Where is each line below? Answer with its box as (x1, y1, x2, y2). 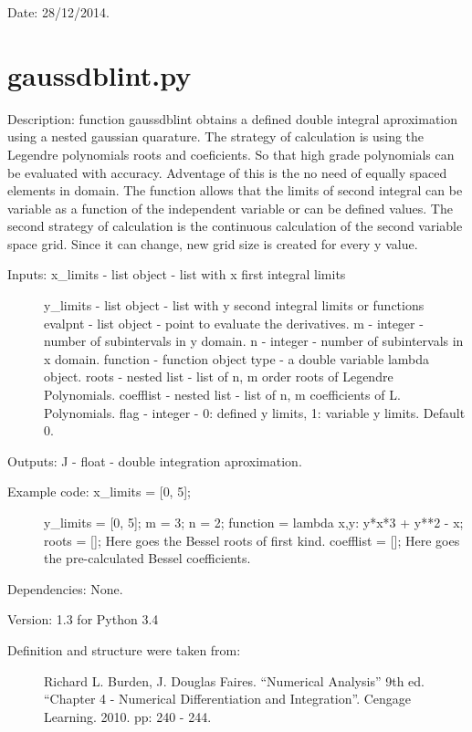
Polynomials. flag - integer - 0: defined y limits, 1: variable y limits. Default (44, 403, 466, 422)
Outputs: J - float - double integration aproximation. (7, 451, 302, 470)
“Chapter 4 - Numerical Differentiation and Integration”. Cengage (44, 689, 412, 708)
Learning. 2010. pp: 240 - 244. (44, 706, 212, 726)
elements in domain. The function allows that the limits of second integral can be (7, 181, 463, 200)
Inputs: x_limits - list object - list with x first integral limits (7, 265, 346, 284)
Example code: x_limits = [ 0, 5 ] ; (7, 482, 191, 501)
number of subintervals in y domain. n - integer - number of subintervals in (44, 331, 464, 350)
